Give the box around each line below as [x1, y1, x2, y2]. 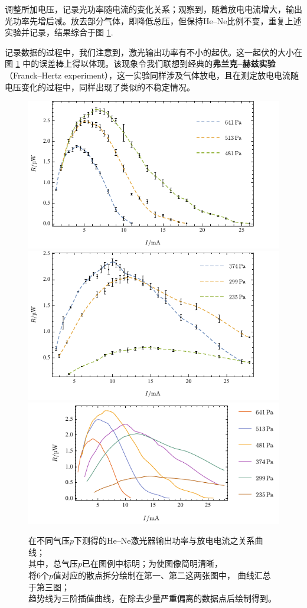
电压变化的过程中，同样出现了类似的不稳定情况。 [5, 80, 195, 93]
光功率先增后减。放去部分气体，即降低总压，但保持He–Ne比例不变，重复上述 [5, 14, 302, 27]
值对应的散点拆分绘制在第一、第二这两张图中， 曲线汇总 [53, 569, 271, 581]
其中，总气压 [28, 557, 78, 570]
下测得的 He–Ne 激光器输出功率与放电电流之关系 [74, 534, 255, 547]
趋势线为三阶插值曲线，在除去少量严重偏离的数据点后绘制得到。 [28, 592, 276, 604]
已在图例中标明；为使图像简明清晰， [82, 557, 223, 570]
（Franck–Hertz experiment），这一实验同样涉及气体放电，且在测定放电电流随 [5, 68, 299, 81]
